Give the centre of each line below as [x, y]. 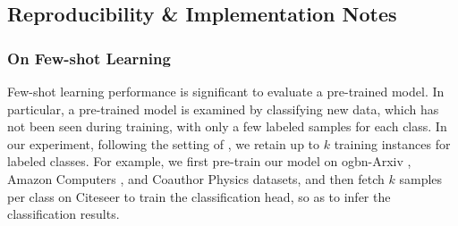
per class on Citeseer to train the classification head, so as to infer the [199, 196]
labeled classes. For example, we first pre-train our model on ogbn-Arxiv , [209, 161]
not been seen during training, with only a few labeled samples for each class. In [227, 126]
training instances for [392, 143]
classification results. [64, 214]
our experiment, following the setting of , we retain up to [164, 143]
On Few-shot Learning [89, 58]
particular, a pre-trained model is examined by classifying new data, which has [223, 109]
